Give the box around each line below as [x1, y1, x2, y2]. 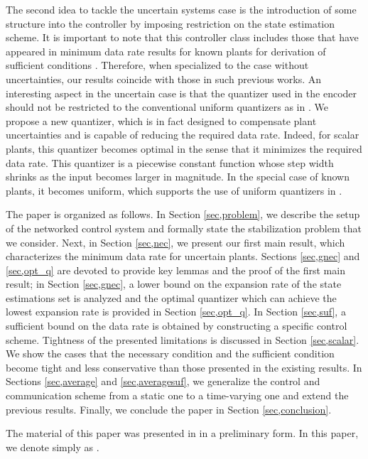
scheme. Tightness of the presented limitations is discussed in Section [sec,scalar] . [6, 332, 359, 347]
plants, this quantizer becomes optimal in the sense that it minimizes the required [6, 141, 362, 156]
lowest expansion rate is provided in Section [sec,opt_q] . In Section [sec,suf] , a [6, 304, 346, 319]
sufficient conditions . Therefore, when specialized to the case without [6, 58, 309, 72]
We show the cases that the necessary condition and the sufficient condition [6, 346, 335, 361]
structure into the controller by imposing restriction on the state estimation [6, 16, 335, 31]
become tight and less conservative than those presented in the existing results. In [6, 360, 362, 374]
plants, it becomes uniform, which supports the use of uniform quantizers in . [6, 183, 342, 198]
